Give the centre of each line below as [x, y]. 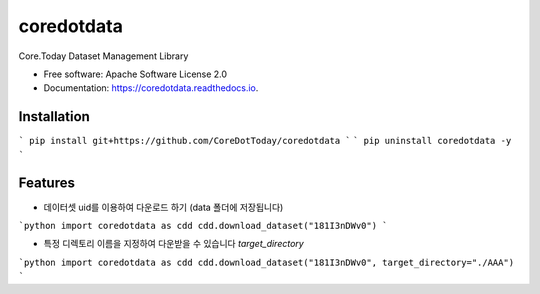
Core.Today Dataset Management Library [103, 56]
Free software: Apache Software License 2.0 [135, 74]
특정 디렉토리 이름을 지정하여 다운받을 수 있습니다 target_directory [173, 244]
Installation [54, 116]
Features [46, 183]
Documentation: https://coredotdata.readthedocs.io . [151, 88]
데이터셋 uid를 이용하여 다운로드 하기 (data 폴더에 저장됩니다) [163, 207]
